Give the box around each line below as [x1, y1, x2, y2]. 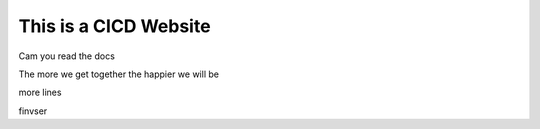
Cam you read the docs [18, 50, 115, 62]
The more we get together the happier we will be [18, 68, 220, 80]
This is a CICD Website [18, 15, 211, 37]
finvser [18, 105, 48, 117]
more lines [18, 86, 62, 99]
